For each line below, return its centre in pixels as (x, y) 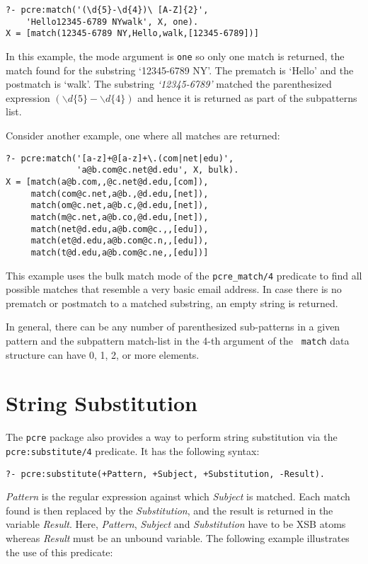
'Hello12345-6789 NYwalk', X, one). (112, 22)
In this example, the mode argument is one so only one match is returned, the (175, 56)
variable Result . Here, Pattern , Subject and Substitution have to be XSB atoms (176, 524)
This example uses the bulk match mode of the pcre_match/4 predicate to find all (184, 275)
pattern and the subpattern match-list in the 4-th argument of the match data (178, 340)
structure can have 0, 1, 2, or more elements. (103, 354)
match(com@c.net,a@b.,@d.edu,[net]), (120, 194)
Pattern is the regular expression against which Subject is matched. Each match (178, 496)
